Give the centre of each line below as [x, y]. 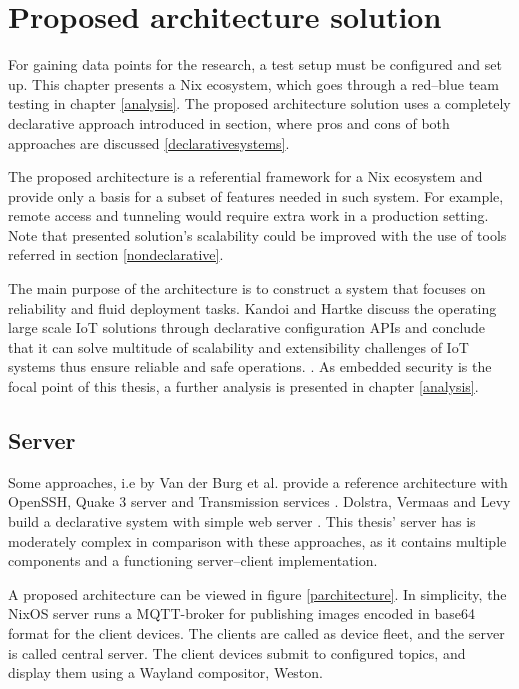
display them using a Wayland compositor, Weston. [165, 672]
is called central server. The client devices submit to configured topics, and [237, 652]
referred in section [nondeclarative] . [116, 254]
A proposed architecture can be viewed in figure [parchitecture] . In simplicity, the [257, 593]
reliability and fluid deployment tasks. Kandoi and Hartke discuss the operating [252, 307]
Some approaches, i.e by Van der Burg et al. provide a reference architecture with [258, 481]
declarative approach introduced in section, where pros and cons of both [229, 122]
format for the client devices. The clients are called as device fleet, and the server [256, 632]
